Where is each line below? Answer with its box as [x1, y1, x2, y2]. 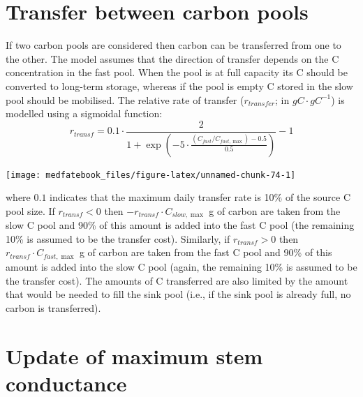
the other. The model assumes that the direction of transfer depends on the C [6, 51, 339, 66]
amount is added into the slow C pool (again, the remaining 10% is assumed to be [6, 259, 357, 274]
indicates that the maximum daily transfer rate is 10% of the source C [50, 190, 350, 204]
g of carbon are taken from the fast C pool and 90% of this [79, 245, 332, 260]
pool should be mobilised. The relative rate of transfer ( [6, 92, 244, 107]
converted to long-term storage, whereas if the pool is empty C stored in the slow [6, 78, 353, 93]
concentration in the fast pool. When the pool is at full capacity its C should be [6, 65, 348, 80]
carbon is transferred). [6, 300, 101, 315]
